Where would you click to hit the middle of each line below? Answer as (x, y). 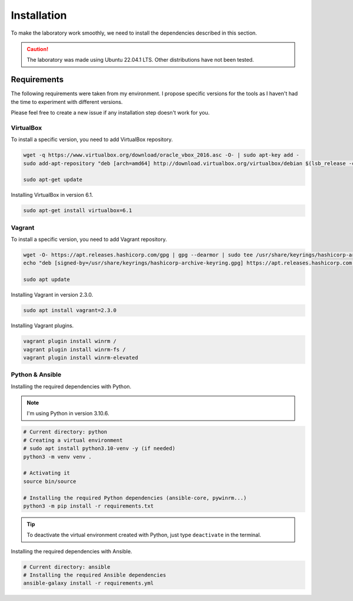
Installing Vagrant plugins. (42, 325)
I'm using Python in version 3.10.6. (68, 414)
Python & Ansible (36, 375)
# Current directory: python (65, 432)
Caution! (38, 49)
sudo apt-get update (53, 180)
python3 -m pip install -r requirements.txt (89, 506)
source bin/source (50, 481)
